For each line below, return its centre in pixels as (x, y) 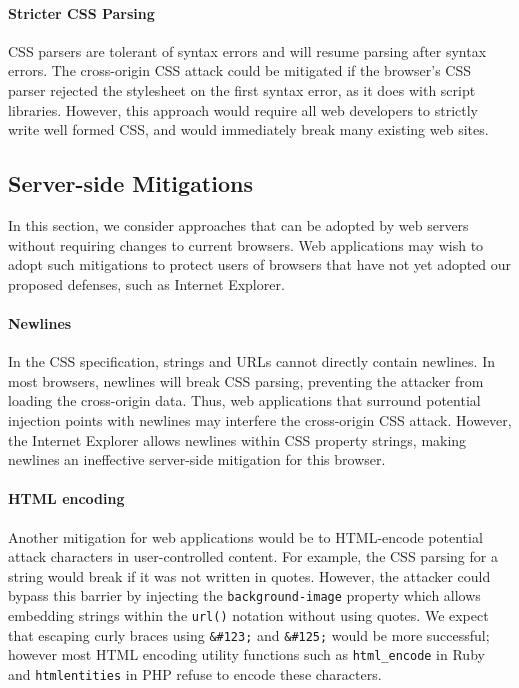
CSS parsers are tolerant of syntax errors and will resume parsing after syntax (247, 50)
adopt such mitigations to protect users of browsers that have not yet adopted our (260, 264)
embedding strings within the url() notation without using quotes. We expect (248, 614)
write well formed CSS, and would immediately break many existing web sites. (248, 129)
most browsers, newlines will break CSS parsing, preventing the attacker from (246, 380)
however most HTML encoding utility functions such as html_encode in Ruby (246, 654)
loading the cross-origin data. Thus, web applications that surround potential (244, 400)
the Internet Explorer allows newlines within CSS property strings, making (237, 439)
